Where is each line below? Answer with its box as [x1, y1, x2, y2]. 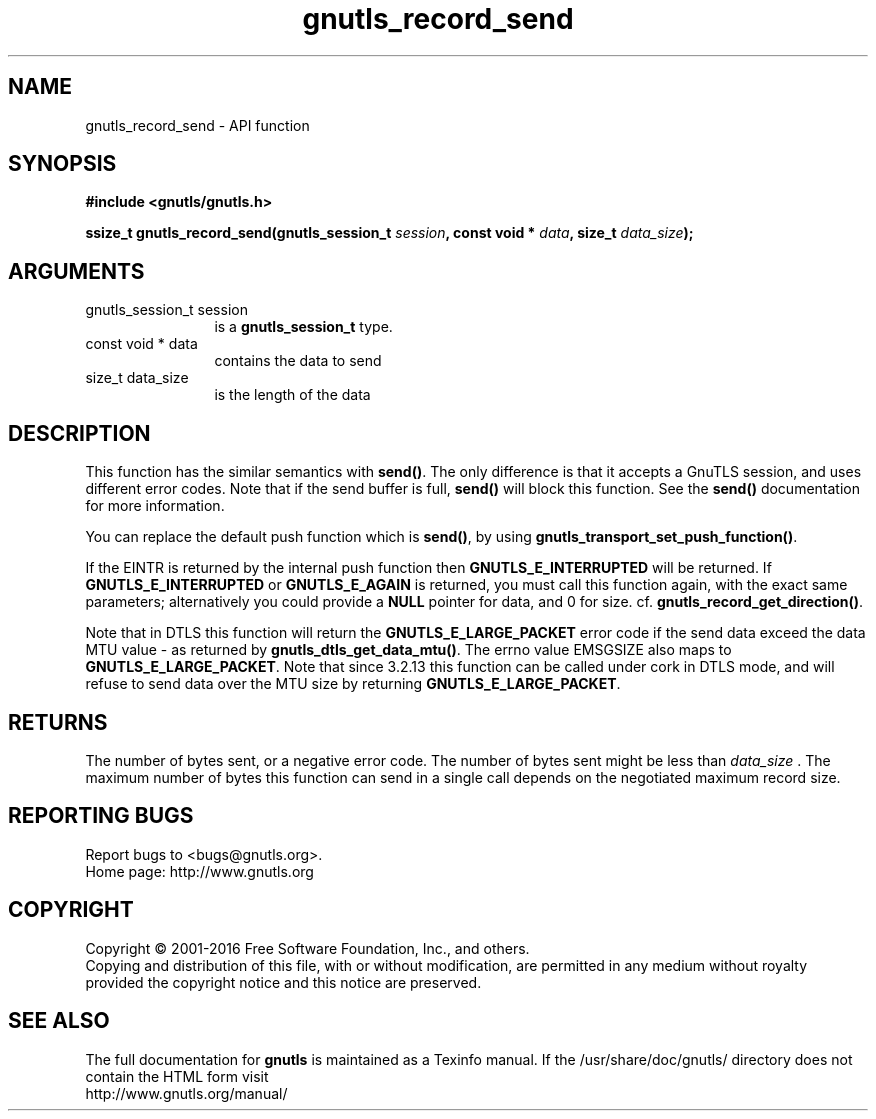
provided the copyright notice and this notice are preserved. [85, 973, 482, 991]
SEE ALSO [8, 1008, 110, 1034]
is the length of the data [214, 386, 371, 404]
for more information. [85, 497, 225, 515]
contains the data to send [214, 352, 382, 370]
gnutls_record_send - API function [85, 116, 310, 134]
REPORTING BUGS [8, 803, 194, 829]
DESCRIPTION [8, 420, 151, 446]
